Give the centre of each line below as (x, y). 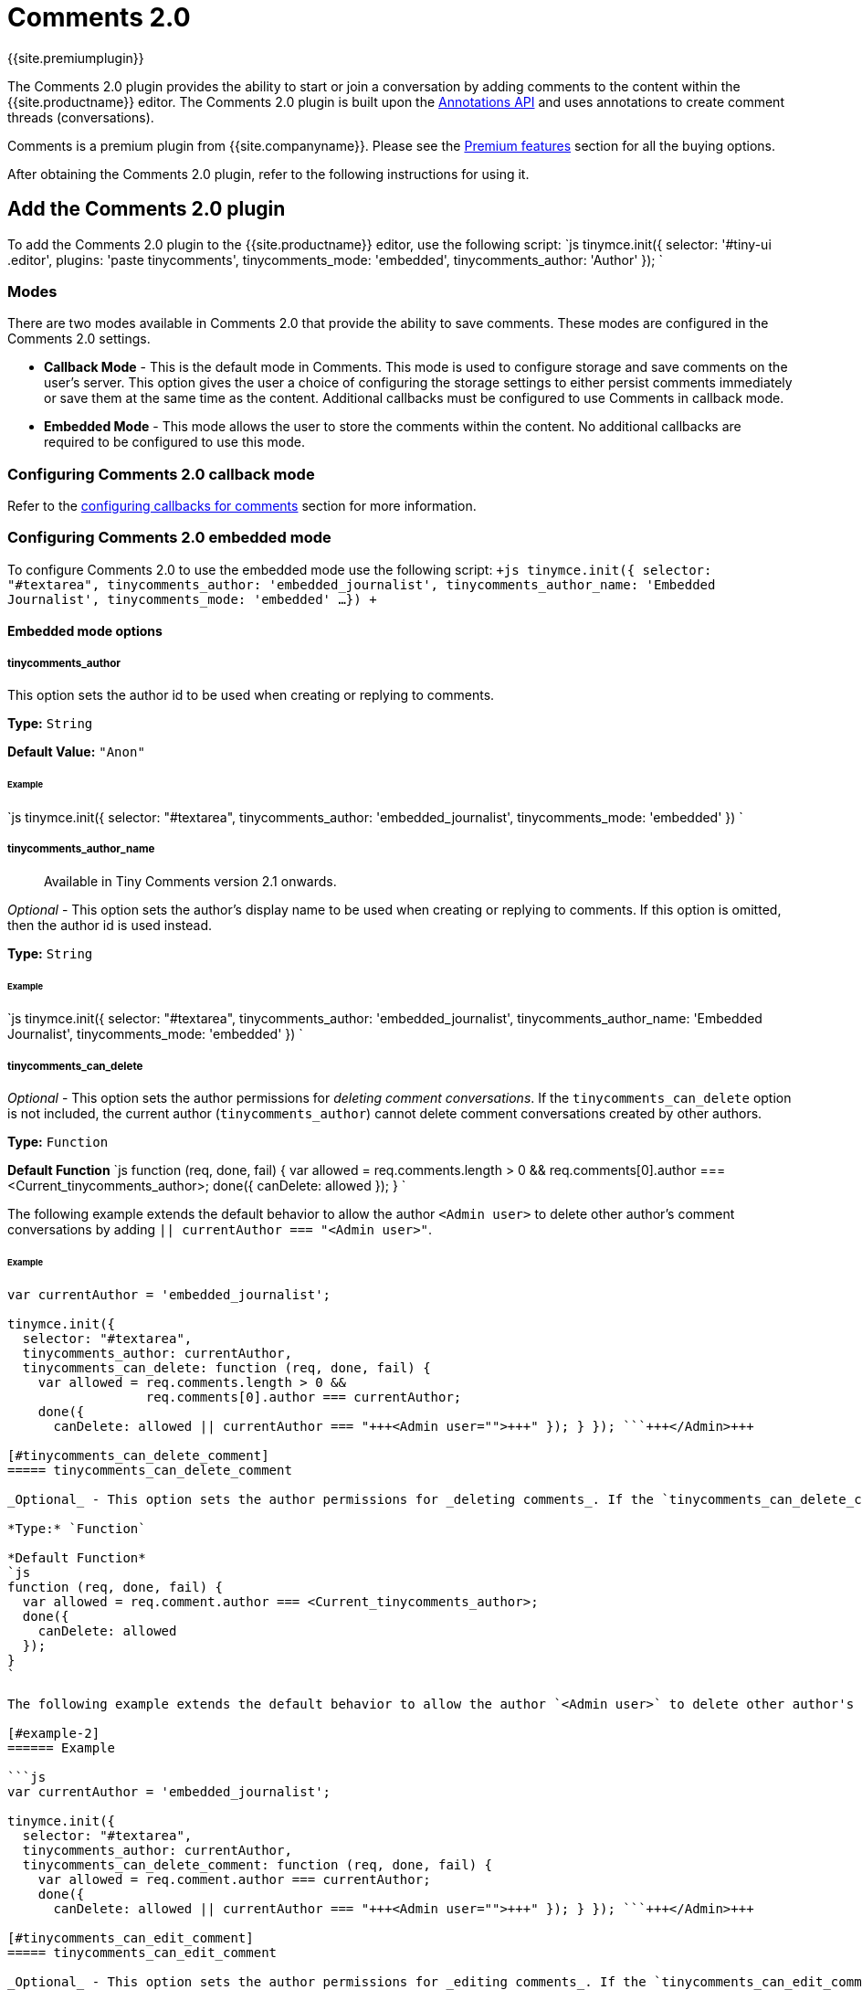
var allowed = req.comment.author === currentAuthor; (234, 1879)
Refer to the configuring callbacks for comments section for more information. (242, 506)
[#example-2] (54, 1733)
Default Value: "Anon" (76, 752)
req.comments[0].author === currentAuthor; (304, 1397)
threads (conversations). (81, 117)
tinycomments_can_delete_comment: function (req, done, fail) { (258, 1864)
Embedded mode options (85, 631)
